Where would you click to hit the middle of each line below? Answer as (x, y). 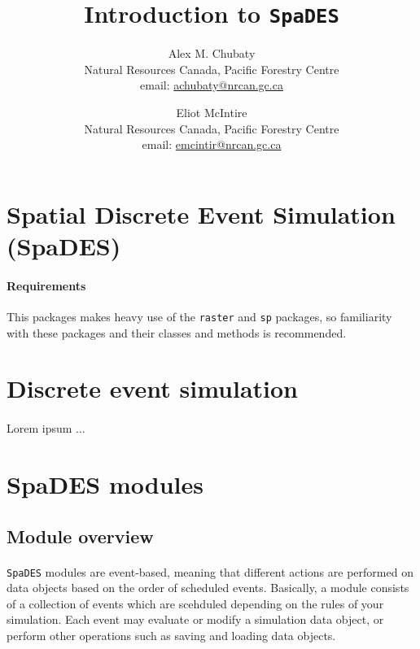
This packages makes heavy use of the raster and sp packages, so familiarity (199, 316)
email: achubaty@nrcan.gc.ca (212, 85)
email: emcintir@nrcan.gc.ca (212, 144)
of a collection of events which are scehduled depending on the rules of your (195, 603)
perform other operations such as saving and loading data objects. (171, 635)
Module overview (80, 536)
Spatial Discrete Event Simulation (201, 213)
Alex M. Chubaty (212, 53)
